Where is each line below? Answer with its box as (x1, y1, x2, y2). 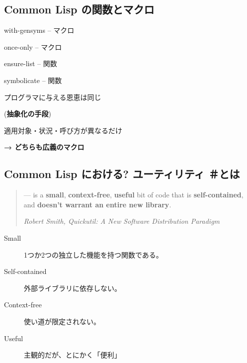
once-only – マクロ (4, 41, 62, 52)
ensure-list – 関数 (4, 58, 57, 69)
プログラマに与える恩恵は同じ (4, 91, 101, 102)
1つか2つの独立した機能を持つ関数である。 (24, 249, 163, 260)
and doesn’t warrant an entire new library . (23, 199, 171, 209)
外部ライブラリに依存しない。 (24, 282, 121, 293)
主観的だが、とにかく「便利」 (24, 350, 121, 360)
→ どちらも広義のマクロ (4, 142, 84, 152)
